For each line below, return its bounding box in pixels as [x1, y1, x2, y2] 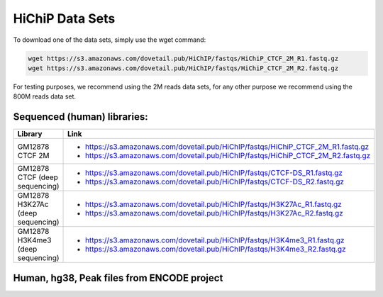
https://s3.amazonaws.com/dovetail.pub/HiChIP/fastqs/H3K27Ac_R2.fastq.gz [85, 208, 343, 218]
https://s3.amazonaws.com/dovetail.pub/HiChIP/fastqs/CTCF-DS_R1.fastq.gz [85, 168, 343, 178]
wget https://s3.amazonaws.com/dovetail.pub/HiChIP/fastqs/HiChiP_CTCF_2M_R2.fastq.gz [28, 64, 339, 72]
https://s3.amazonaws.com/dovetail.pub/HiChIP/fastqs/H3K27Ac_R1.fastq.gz [85, 199, 342, 209]
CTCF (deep [17, 172, 58, 182]
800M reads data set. [13, 92, 77, 101]
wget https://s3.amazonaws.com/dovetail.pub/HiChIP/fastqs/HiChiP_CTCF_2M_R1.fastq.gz [28, 54, 339, 62]
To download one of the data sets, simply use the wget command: [13, 35, 206, 44]
